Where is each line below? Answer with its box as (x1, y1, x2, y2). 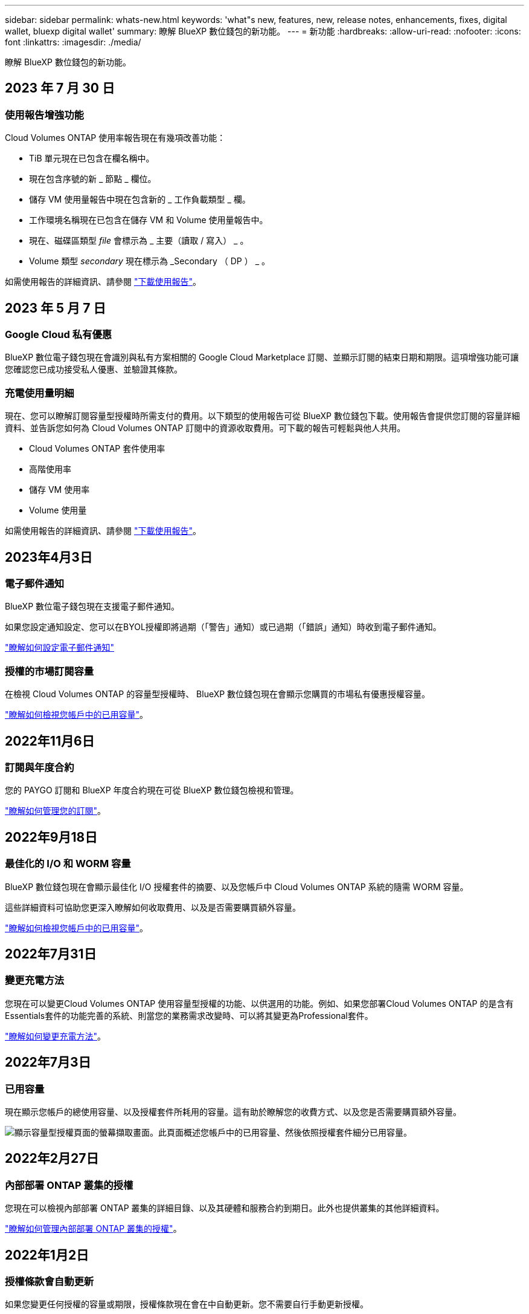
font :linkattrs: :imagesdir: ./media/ (5, 37, 141, 47)
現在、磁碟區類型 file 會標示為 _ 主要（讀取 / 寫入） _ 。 (29, 235, 249, 246)
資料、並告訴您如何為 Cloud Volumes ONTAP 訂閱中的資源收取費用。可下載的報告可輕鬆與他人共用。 (5, 423, 406, 434)
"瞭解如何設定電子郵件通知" (5, 642, 115, 653)
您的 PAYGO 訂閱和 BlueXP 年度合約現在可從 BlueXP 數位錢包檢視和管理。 (5, 785, 299, 796)
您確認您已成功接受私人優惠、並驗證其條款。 (5, 364, 182, 375)
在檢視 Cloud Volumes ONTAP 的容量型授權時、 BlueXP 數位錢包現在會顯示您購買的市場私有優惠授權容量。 (5, 689, 431, 700)
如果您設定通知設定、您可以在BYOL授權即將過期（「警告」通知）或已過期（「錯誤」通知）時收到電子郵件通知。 (5, 622, 441, 633)
